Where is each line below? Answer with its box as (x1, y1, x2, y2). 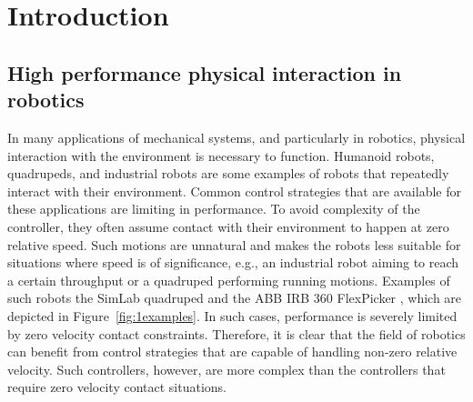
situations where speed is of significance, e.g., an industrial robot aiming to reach (7, 253, 459, 272)
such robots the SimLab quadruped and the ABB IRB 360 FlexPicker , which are (7, 288, 462, 307)
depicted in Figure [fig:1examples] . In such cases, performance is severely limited (7, 306, 458, 325)
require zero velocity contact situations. (7, 377, 226, 397)
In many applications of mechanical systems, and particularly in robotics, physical (7, 127, 466, 146)
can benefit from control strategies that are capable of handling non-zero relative (7, 342, 458, 361)
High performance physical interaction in (7, 58, 402, 86)
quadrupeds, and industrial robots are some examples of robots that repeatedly (7, 164, 449, 183)
